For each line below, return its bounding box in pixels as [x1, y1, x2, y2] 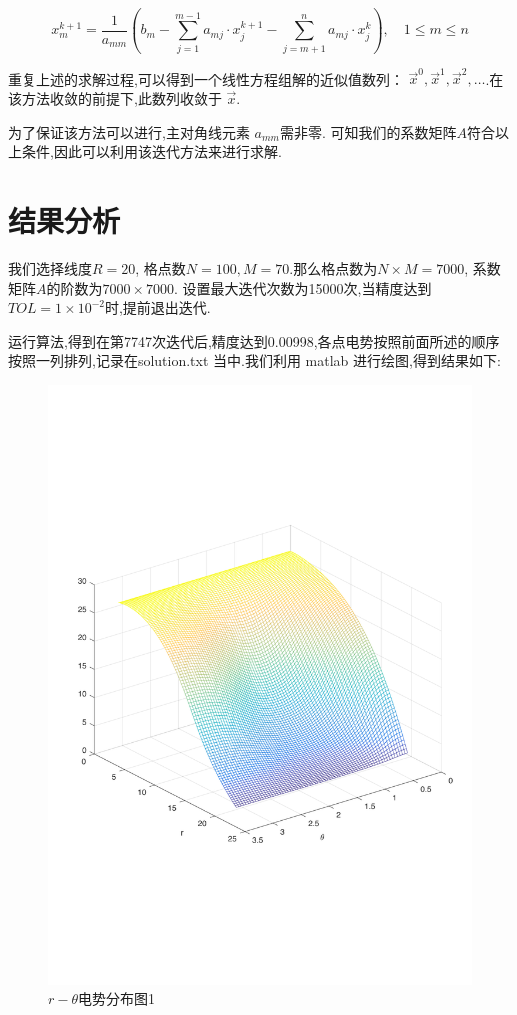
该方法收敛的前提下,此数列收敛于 [8, 88, 222, 109]
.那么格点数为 [289, 257, 378, 278]
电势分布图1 [78, 988, 156, 1009]
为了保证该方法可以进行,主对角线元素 [8, 121, 250, 142]
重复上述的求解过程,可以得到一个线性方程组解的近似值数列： [8, 68, 404, 89]
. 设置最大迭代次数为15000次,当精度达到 [174, 277, 432, 298]
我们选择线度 [8, 257, 92, 278]
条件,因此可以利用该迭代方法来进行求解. [21, 141, 282, 162]
